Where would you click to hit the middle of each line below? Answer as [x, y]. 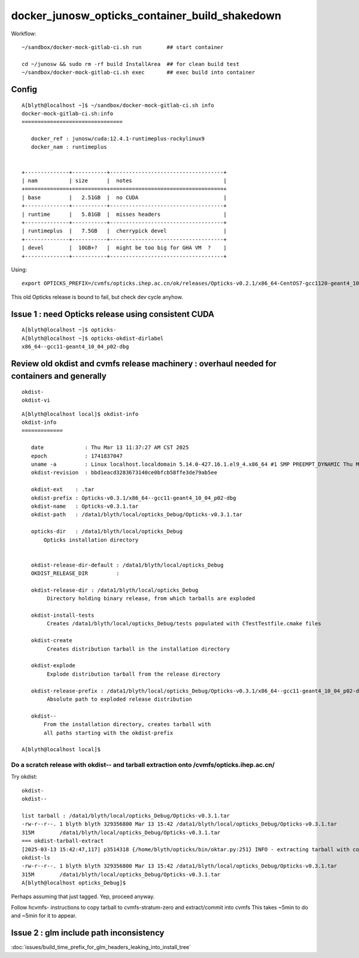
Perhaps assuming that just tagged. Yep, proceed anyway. [83, 896]
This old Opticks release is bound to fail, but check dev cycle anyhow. [97, 297]
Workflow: [24, 34]
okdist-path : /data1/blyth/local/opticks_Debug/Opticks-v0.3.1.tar [137, 515]
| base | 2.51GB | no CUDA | [124, 197]
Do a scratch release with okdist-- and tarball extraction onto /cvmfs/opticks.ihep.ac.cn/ [143, 765]
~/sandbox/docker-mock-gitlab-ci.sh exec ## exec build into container [139, 73]
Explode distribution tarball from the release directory [134, 674]
